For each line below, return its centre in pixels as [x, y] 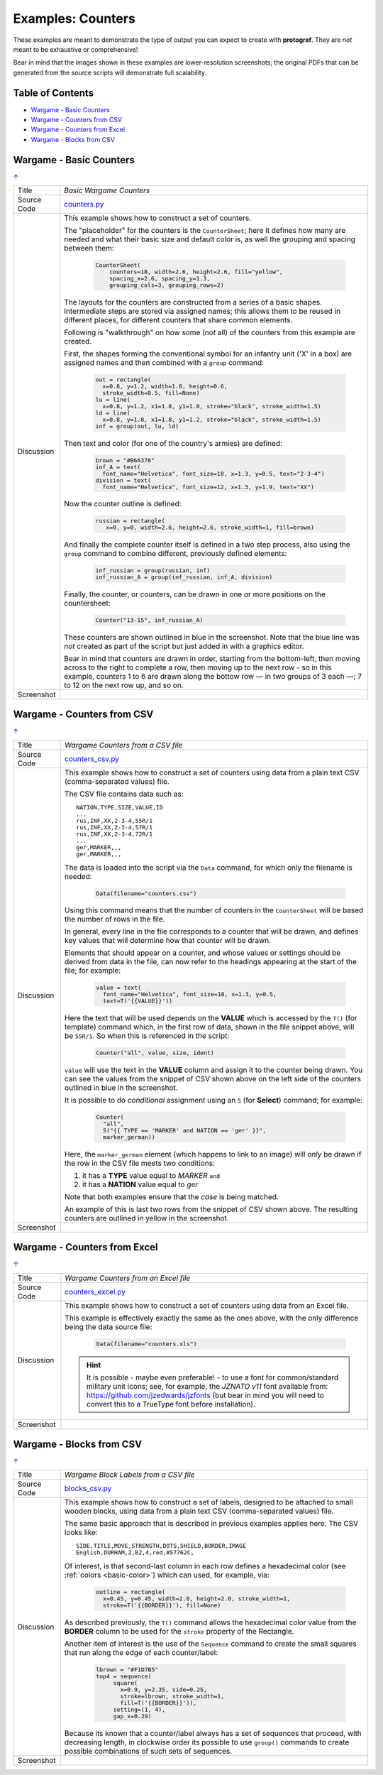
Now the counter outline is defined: [123, 504]
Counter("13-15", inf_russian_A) [149, 620]
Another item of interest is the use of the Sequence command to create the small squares [211, 1644]
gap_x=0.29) [132, 1716]
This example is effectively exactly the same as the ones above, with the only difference [212, 1318]
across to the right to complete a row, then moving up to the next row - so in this [198, 667]
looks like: [81, 1532]
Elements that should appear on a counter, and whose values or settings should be [202, 953]
